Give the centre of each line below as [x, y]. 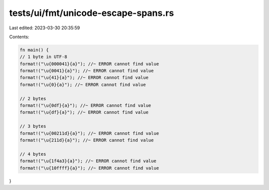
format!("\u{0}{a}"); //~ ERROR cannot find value [83, 85]
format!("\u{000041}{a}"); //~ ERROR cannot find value [89, 64]
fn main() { [34, 50]
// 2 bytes [33, 98]
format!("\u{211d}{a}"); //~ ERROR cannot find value [87, 140]
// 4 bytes [33, 154]
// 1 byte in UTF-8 [43, 57]
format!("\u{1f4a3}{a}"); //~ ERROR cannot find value [88, 161]
